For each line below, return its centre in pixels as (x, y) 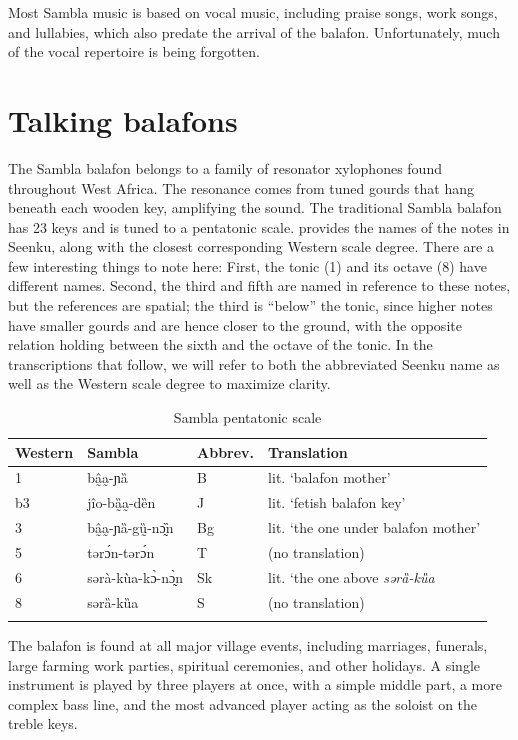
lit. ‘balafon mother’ (329, 477)
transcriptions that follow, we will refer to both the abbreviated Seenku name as (254, 363)
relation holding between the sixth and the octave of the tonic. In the (220, 344)
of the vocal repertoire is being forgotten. (134, 51)
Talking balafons (123, 119)
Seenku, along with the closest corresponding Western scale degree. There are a (251, 246)
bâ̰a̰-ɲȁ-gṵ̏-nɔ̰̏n (130, 527)
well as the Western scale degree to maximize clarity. (169, 383)
